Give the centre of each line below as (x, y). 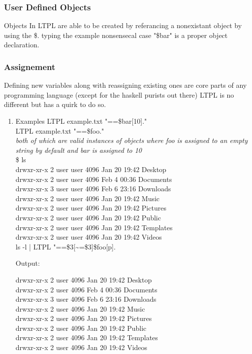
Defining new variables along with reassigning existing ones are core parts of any (126, 85)
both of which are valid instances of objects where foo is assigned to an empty (132, 140)
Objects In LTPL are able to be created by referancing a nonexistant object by (123, 25)
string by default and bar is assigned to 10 (79, 150)
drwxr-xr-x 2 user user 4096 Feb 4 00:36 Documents (94, 179)
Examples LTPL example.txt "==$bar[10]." (81, 121)
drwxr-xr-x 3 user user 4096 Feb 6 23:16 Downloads (93, 189)
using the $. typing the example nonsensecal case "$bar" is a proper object (116, 35)
